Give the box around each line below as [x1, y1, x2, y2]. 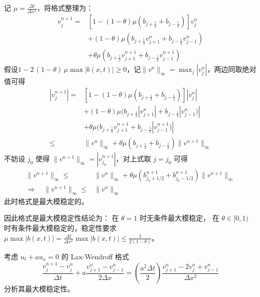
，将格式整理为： [37, 3, 93, 13]
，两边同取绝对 [207, 64, 256, 74]
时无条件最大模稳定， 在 [140, 213, 219, 223]
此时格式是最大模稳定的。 [4, 195, 88, 206]
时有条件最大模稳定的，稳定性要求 [4, 223, 116, 233]
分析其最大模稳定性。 [4, 283, 74, 294]
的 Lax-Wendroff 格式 [61, 251, 129, 261]
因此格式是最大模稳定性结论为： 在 [4, 213, 119, 223]
